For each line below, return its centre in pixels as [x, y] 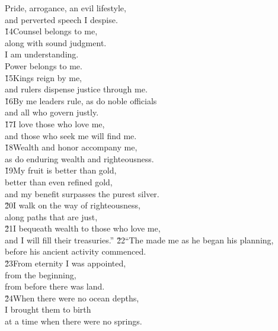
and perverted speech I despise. [61, 19]
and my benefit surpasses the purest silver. [82, 193]
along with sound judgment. [56, 42]
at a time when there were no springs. [74, 321]
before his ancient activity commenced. [76, 251]
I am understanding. [42, 54]
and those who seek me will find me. [71, 135]
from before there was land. [55, 286]
